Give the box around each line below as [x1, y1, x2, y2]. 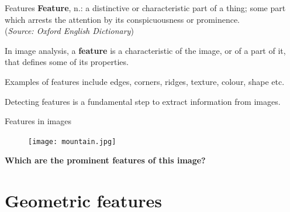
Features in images [5, 115, 71, 127]
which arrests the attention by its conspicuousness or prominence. [5, 13, 240, 25]
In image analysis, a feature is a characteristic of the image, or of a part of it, [5, 44, 286, 56]
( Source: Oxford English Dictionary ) [5, 25, 134, 37]
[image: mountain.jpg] [28, 137, 116, 146]
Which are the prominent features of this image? [5, 154, 206, 166]
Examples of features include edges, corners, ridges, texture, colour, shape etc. [5, 75, 285, 87]
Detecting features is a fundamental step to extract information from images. [5, 95, 281, 107]
